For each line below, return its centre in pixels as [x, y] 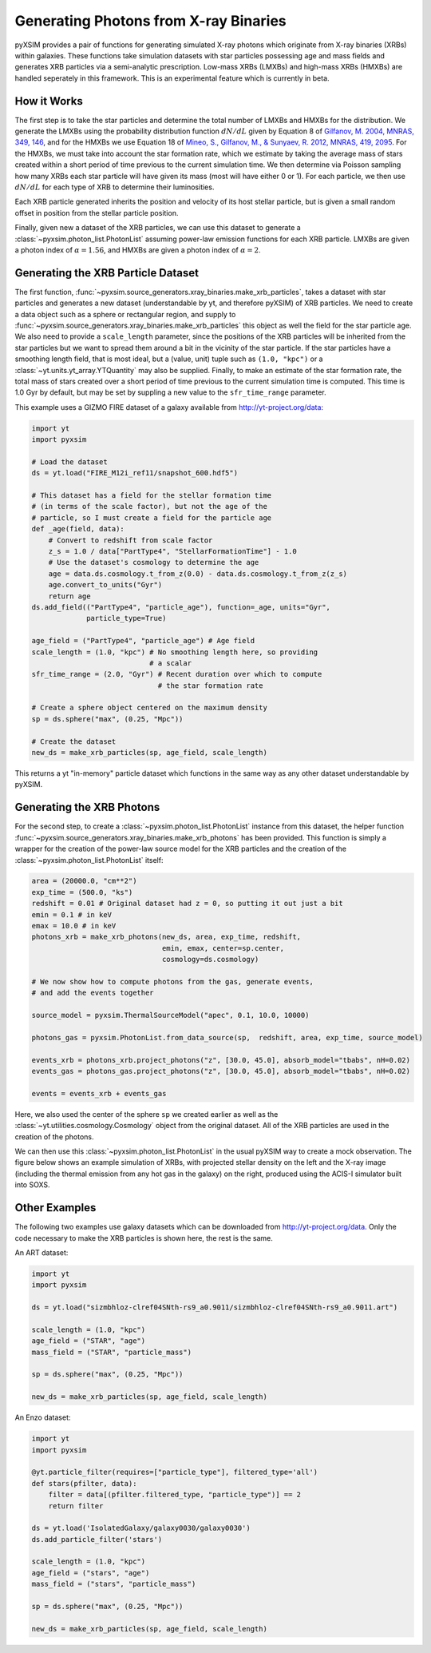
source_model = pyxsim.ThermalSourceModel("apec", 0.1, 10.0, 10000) [170, 1015]
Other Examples [55, 1208]
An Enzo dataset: [43, 1417]
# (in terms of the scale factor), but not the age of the [149, 507]
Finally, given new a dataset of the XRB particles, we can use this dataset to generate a [158, 228]
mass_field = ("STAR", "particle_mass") [111, 1352]
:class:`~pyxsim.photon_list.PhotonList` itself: [89, 860]
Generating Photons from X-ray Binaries [150, 21]
